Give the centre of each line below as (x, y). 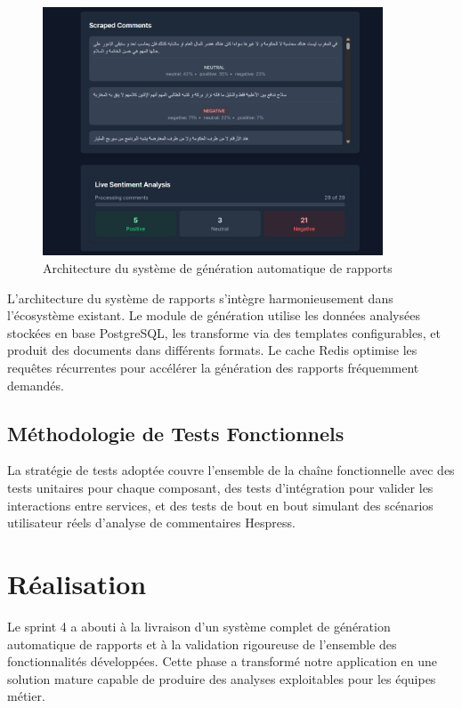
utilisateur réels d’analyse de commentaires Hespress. (151, 523)
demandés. (36, 385)
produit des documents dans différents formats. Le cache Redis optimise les (212, 350)
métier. (26, 696)
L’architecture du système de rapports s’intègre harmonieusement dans (200, 298)
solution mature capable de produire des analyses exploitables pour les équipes (222, 678)
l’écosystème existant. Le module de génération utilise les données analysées (214, 315)
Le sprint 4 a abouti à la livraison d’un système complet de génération (199, 626)
